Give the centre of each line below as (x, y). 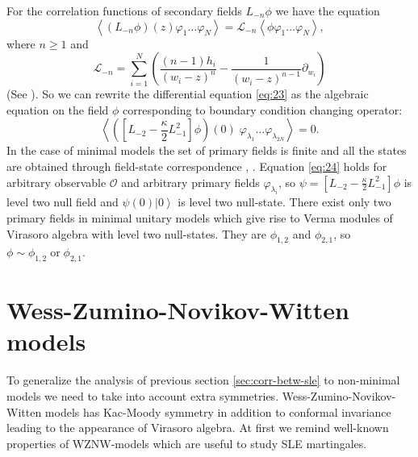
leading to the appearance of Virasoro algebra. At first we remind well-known (198, 428)
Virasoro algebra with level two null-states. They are (136, 233)
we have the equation (328, 10)
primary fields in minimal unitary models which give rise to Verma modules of (200, 217)
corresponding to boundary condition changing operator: (263, 109)
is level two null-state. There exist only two (284, 202)
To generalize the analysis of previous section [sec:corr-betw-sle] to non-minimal (203, 380)
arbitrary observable (56, 182)
